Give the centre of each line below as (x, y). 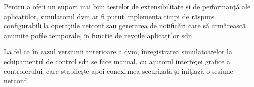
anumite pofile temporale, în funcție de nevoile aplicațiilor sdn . (99, 35)
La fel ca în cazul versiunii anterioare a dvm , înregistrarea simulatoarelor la (118, 52)
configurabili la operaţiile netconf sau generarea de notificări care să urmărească (125, 26)
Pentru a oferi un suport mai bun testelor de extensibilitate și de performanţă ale (127, 6)
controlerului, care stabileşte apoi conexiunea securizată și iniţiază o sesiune (119, 71)
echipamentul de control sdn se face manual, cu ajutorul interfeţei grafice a (117, 61)
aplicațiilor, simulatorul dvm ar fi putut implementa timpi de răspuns (109, 16)
